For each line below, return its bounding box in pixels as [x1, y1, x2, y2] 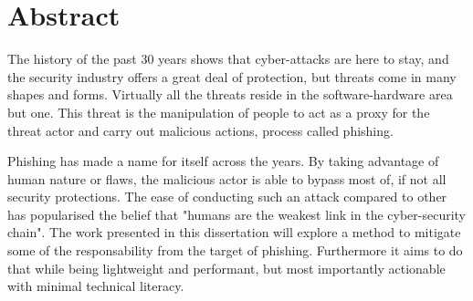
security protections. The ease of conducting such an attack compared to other [7, 187, 447, 206]
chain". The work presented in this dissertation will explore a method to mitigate [7, 223, 461, 242]
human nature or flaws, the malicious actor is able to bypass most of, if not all [7, 169, 447, 188]
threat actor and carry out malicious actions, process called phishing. [7, 120, 394, 140]
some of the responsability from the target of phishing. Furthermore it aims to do [7, 241, 463, 260]
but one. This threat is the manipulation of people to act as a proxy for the [7, 102, 430, 121]
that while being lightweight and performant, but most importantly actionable [7, 258, 446, 277]
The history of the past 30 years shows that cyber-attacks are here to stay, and [7, 49, 449, 68]
